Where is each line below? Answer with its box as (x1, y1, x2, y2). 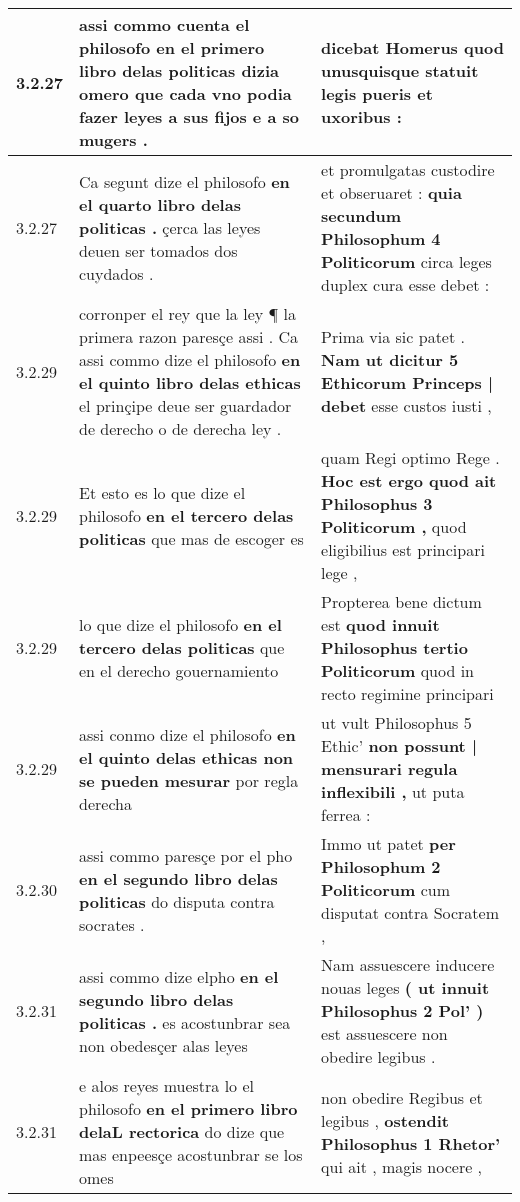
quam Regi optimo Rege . (321, 446, 500, 469)
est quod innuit (321, 613, 440, 636)
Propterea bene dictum (321, 590, 482, 613)
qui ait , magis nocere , (321, 1154, 483, 1178)
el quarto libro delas (79, 192, 241, 216)
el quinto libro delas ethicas (79, 371, 301, 394)
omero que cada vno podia (79, 82, 292, 105)
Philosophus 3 (321, 492, 433, 515)
